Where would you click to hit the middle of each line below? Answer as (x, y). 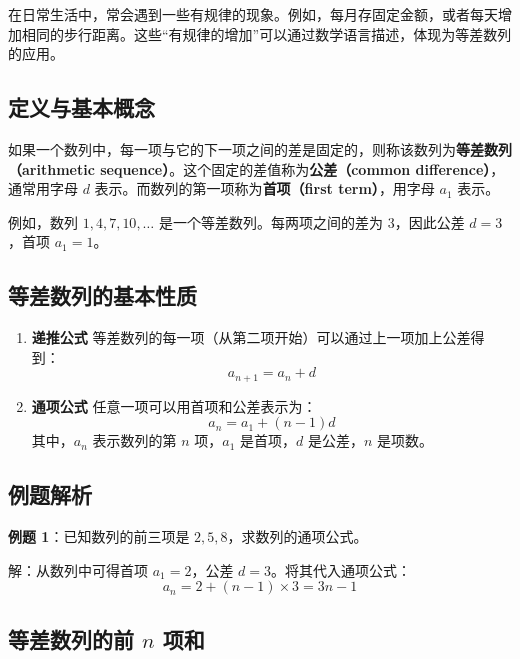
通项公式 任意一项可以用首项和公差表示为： (174, 405)
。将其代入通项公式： (341, 569)
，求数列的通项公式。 (297, 536)
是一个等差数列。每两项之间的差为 (270, 221)
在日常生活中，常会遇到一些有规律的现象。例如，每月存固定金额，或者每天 (253, 14)
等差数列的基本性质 (102, 295)
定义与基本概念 (81, 107)
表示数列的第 (134, 440)
